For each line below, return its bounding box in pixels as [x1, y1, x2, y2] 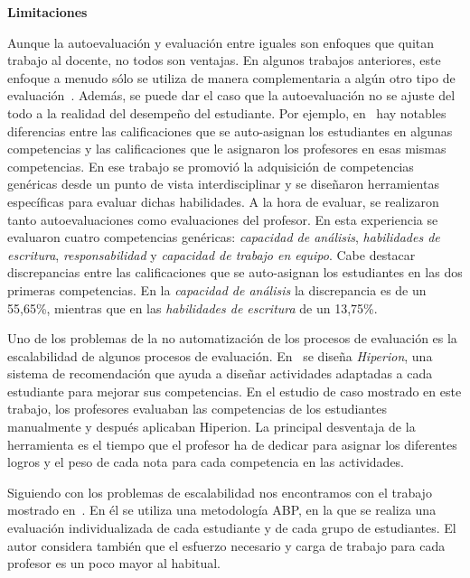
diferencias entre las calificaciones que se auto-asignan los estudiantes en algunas [7, 121, 453, 140]
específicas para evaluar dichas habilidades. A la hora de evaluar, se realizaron [7, 191, 439, 210]
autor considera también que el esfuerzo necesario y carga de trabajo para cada [7, 536, 446, 555]
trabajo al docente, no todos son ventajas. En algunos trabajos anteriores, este [7, 51, 441, 70]
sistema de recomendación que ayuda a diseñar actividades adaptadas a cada [7, 364, 433, 383]
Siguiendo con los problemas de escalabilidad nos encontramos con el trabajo [7, 482, 432, 501]
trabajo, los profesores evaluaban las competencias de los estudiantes [7, 399, 387, 418]
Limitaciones [7, 3, 88, 21]
